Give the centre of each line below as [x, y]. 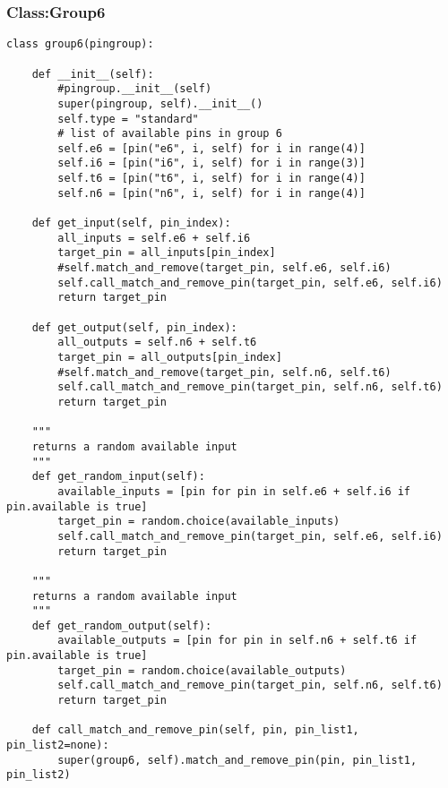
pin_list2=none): [58, 745]
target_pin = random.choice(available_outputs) [202, 670]
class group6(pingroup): [80, 44]
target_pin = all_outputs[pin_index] [170, 357]
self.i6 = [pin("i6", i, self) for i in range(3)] [211, 163]
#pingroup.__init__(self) [135, 89]
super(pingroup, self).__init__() [160, 103]
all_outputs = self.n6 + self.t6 [157, 343]
